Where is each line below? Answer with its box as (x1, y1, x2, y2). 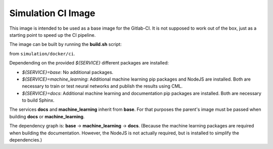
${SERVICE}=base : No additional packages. (22, 69, 114, 75)
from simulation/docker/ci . (9, 50, 75, 56)
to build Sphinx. (22, 97, 55, 103)
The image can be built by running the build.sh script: (9, 41, 122, 47)
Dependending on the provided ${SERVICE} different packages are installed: (9, 60, 169, 66)
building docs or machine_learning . (9, 113, 85, 119)
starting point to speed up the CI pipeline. (9, 32, 96, 38)
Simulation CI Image (9, 8, 96, 19)
